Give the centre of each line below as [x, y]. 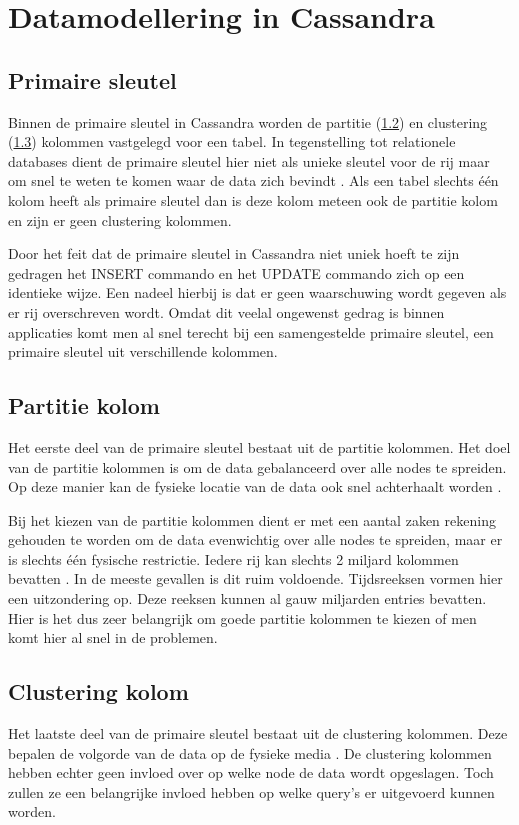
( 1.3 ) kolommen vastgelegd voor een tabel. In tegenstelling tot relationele [232, 141]
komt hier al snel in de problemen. [113, 637]
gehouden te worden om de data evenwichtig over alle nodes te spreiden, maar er [255, 539]
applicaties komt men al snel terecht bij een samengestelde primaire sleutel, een [251, 331]
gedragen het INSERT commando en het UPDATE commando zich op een [236, 272]
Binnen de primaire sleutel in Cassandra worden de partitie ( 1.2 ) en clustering [248, 121]
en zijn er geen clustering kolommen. [120, 219]
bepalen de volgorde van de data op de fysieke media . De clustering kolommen [250, 752]
